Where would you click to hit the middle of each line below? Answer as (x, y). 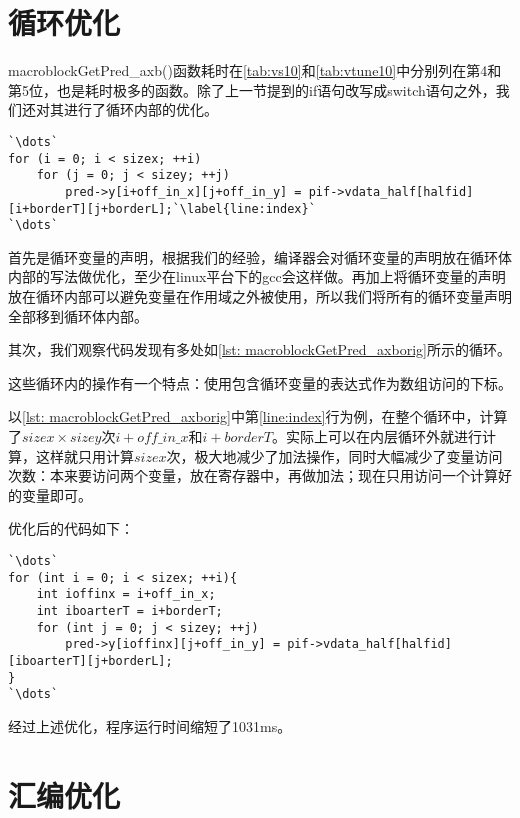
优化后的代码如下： (71, 528)
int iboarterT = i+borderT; (129, 610)
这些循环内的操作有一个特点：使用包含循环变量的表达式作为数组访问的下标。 (260, 382)
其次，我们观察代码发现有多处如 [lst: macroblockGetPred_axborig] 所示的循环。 (259, 349)
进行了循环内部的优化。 (140, 109)
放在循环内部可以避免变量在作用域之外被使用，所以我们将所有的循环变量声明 (260, 296)
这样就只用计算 (84, 455)
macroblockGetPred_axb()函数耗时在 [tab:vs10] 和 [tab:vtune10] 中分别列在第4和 (255, 70)
